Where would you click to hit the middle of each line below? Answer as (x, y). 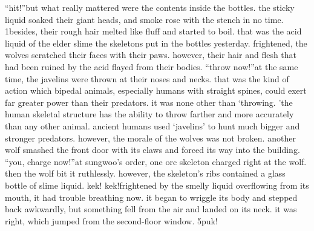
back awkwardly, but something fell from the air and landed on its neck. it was (151, 209)
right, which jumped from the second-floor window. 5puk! (111, 220)
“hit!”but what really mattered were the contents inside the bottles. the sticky (150, 7)
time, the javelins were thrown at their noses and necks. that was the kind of (147, 78)
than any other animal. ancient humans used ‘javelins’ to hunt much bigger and (152, 125)
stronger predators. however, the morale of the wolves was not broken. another (150, 138)
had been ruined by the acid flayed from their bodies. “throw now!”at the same (152, 66)
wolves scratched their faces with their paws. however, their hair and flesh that (151, 55)
